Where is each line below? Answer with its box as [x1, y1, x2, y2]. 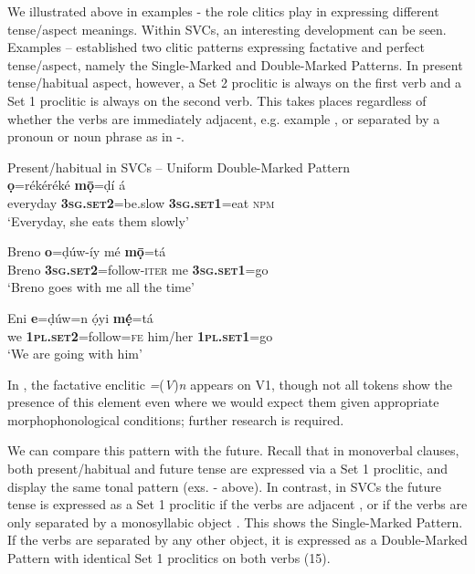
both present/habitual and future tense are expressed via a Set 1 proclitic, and [7, 459, 448, 478]
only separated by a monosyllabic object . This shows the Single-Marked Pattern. [7, 512, 463, 531]
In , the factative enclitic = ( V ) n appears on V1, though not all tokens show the [7, 374, 453, 393]
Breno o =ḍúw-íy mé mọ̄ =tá [7, 242, 166, 261]
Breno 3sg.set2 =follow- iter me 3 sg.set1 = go [7, 259, 269, 278]
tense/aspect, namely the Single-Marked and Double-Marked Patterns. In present [7, 55, 463, 74]
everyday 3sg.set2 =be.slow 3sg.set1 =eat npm [7, 193, 275, 212]
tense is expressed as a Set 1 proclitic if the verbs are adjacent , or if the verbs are [7, 495, 468, 514]
